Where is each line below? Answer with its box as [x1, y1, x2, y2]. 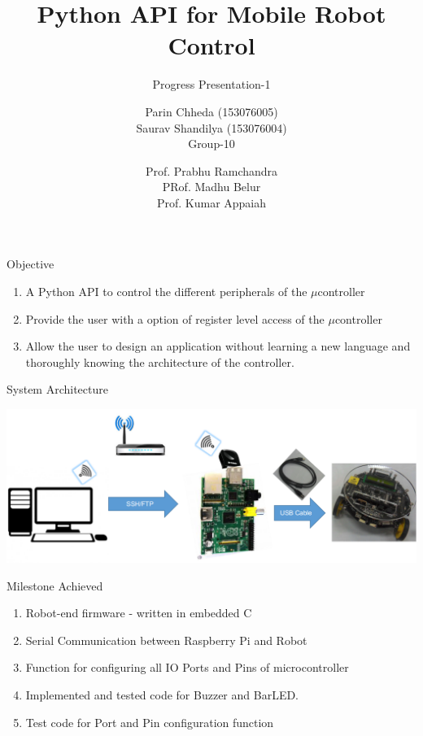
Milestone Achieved [7, 577, 103, 594]
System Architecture [7, 381, 108, 398]
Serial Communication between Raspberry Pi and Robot [25, 631, 307, 648]
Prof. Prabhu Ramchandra [145, 162, 278, 179]
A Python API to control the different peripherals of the [25, 283, 307, 300]
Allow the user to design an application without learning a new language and [25, 338, 411, 355]
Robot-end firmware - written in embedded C [25, 604, 252, 621]
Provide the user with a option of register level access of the [25, 310, 325, 327]
